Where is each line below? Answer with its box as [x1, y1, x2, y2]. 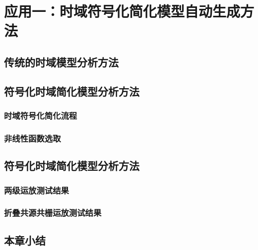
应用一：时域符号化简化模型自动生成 [4, 1, 241, 21]
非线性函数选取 [4, 132, 61, 144]
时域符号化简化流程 [4, 109, 77, 122]
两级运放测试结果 [4, 184, 69, 196]
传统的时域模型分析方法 [4, 54, 119, 69]
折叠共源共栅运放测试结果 [4, 206, 102, 219]
